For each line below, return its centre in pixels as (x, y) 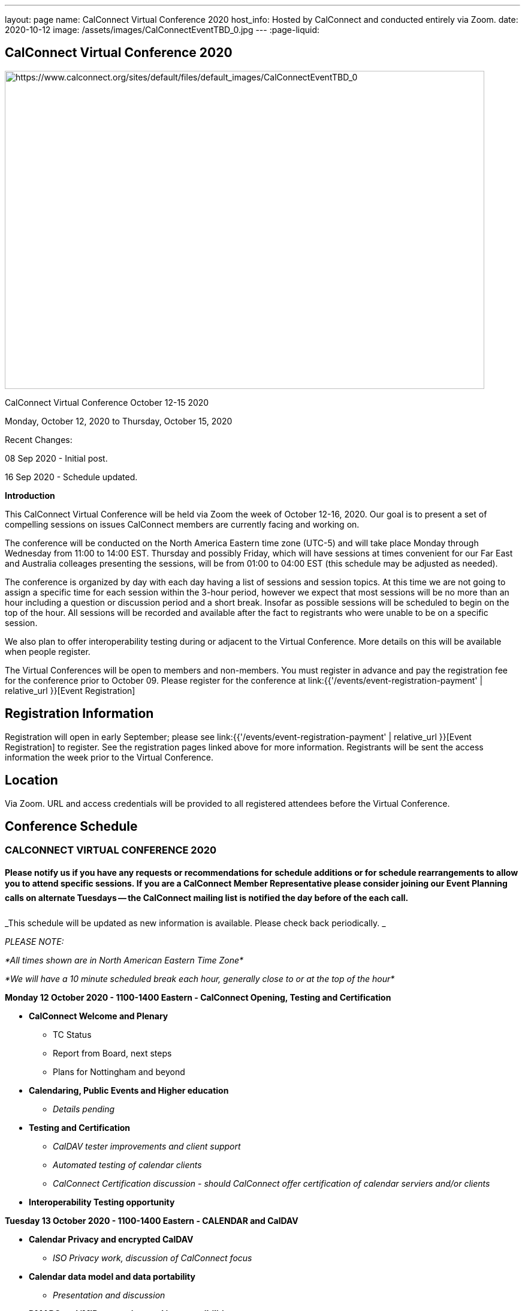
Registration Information (79, 714)
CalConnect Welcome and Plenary (99, 1016)
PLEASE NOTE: (34, 941)
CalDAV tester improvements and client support (147, 1146)
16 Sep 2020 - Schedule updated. (71, 477)
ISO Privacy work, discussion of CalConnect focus (153, 1258)
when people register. (48, 651)
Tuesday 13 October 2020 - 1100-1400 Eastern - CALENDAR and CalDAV (152, 1220)
